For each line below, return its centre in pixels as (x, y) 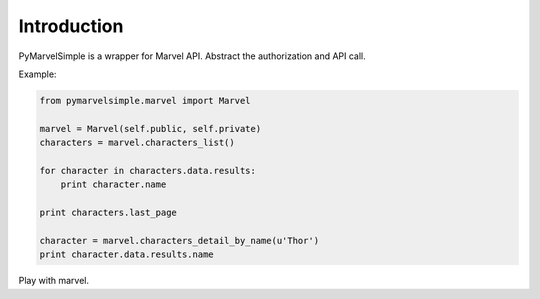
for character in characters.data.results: (148, 170)
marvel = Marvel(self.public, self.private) (150, 128)
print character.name (113, 184)
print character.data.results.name (126, 254)
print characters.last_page (108, 213)
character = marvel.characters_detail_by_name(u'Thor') (179, 240)
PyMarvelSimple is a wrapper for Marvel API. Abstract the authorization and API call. (192, 56)
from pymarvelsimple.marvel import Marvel (145, 100)
